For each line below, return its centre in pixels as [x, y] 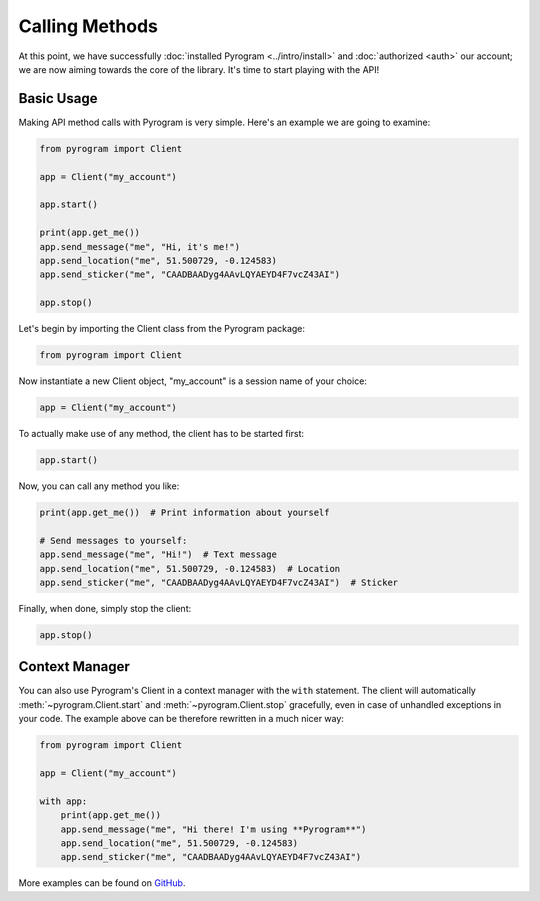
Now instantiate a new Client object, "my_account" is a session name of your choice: [192, 381]
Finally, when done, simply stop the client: [105, 608]
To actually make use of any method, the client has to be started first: [161, 434]
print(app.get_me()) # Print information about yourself [184, 512]
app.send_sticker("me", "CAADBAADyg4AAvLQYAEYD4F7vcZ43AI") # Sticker [219, 582]
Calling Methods [88, 26]
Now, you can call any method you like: [99, 486]
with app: [63, 801]
